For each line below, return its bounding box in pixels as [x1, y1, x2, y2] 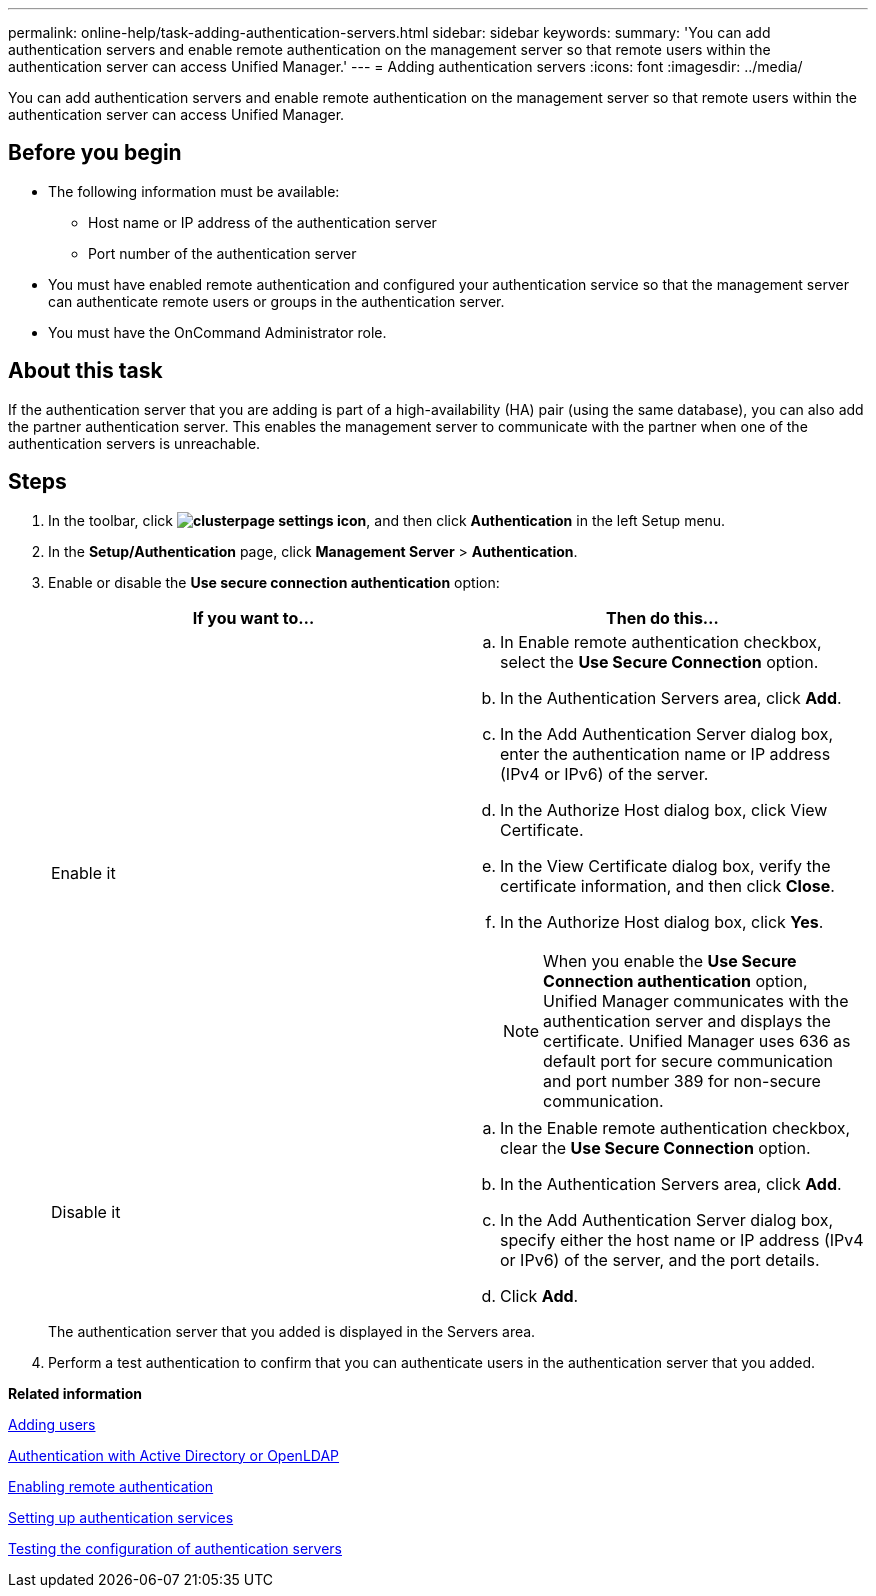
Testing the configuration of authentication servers [8, 1539, 342, 1557]
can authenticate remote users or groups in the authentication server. [48, 292, 505, 310]
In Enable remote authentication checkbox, [500, 631, 822, 652]
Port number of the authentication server [88, 244, 357, 262]
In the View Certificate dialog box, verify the [500, 855, 831, 876]
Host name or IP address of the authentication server [88, 213, 437, 231]
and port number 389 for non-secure [543, 1070, 821, 1091]
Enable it [51, 862, 116, 883]
